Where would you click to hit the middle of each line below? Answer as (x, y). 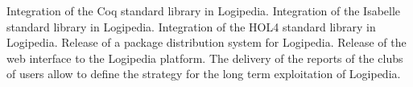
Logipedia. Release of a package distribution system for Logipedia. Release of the (206, 42)
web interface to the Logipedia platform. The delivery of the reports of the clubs (205, 58)
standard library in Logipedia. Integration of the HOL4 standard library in (191, 26)
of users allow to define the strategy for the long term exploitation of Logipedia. (204, 74)
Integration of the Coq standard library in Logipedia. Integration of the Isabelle (204, 10)
